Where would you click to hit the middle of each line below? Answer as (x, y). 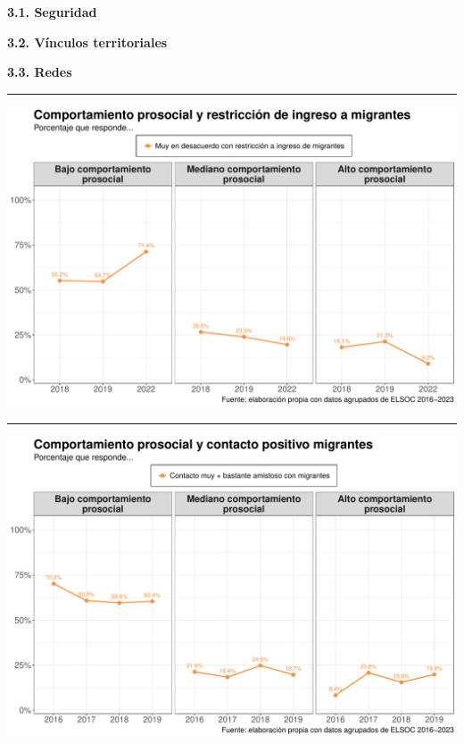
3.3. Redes (40, 72)
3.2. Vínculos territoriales (87, 42)
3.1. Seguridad (52, 12)
